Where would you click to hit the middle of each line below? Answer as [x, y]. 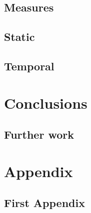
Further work [39, 134]
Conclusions [46, 103]
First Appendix [44, 203]
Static [19, 37]
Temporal [29, 66]
